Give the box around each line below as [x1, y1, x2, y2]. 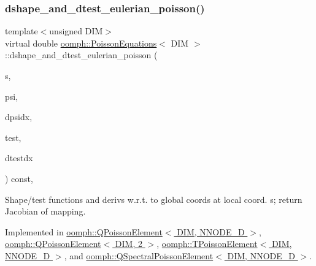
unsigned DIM [49, 25, 103, 37]
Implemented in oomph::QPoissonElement [5, 225, 163, 238]
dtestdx [5, 151, 33, 164]
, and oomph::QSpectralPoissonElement [64, 249, 214, 262]
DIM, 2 [115, 237, 142, 250]
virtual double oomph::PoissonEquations [5, 36, 157, 49]
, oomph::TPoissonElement [156, 237, 258, 250]
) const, [5, 172, 33, 184]
